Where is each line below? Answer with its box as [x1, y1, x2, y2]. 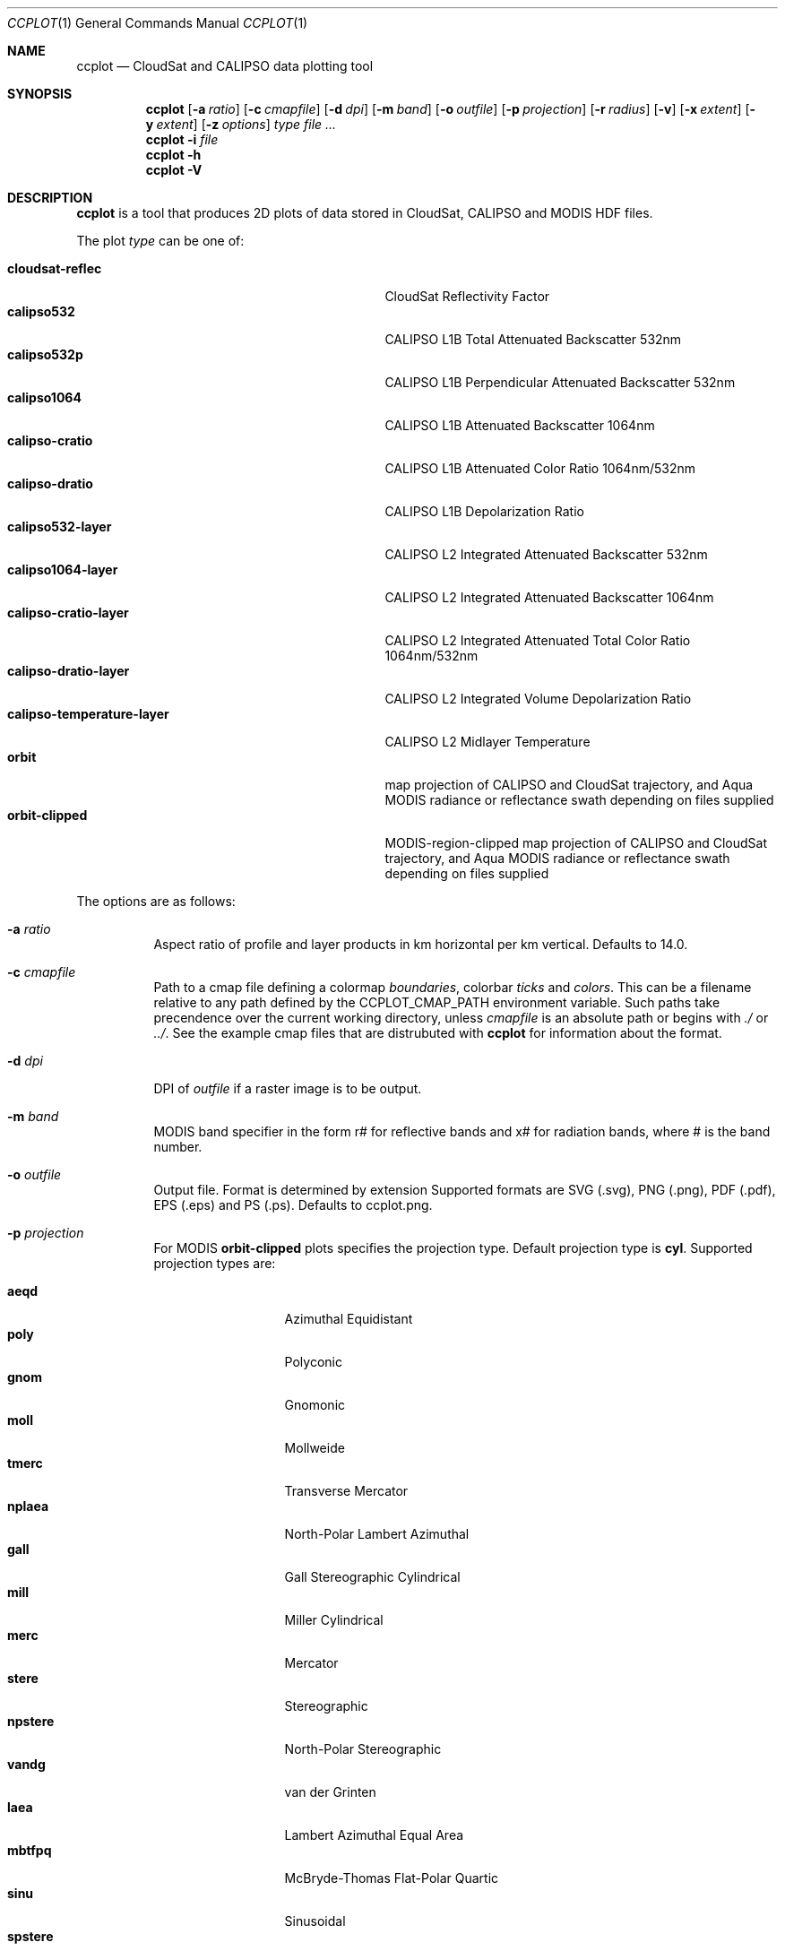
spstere [7, 1929, 54, 1944]
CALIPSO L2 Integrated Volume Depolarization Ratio [384, 691, 692, 706]
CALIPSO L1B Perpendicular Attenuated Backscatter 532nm [384, 375, 736, 390]
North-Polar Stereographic [284, 1741, 442, 1757]
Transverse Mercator [284, 1483, 409, 1498]
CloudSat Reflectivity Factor [384, 289, 550, 304]
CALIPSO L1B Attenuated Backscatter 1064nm [384, 418, 655, 433]
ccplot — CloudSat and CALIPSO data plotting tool [76, 58, 374, 73]
